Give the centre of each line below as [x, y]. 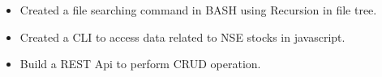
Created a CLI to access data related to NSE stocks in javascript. [182, 36]
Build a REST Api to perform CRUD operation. [140, 64]
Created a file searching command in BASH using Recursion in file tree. [198, 10]
